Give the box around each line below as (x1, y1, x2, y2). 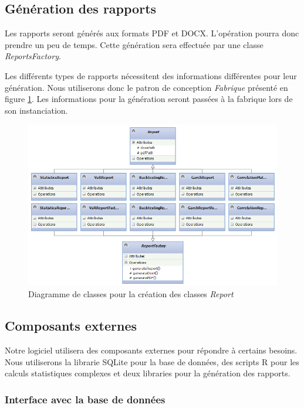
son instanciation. (5, 104, 68, 116)
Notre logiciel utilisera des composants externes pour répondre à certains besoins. (5, 344, 298, 356)
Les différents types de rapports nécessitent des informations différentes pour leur (5, 69, 297, 81)
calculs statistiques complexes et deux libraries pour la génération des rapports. (5, 367, 291, 379)
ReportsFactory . (5, 50, 61, 62)
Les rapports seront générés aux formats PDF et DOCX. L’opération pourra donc (5, 27, 299, 39)
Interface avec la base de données (5, 392, 165, 406)
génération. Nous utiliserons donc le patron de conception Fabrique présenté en (5, 81, 288, 93)
